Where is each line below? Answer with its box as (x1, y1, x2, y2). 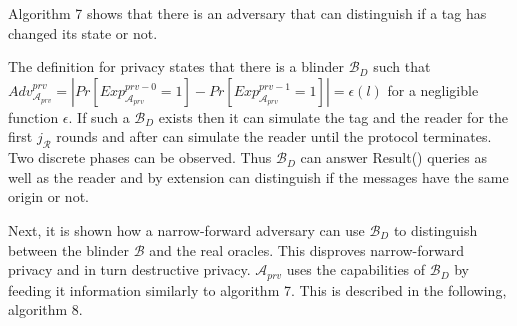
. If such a (68, 106, 130, 127)
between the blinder (8, 239, 129, 260)
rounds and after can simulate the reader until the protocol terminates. (56, 126, 492, 147)
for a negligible (387, 79, 479, 100)
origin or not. (8, 186, 89, 207)
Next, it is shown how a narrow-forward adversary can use (8, 219, 365, 240)
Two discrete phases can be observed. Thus (8, 147, 272, 168)
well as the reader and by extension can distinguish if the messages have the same (8, 166, 509, 187)
